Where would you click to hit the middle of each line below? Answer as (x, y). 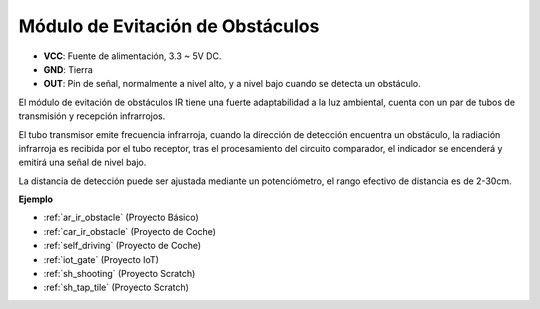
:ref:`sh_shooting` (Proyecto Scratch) (119, 274)
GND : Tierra (68, 69)
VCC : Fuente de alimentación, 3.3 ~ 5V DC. (132, 56)
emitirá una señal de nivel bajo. (82, 162)
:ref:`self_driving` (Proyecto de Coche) (122, 246)
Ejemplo (36, 199)
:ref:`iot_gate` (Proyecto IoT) (101, 259)
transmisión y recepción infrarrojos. (92, 116)
